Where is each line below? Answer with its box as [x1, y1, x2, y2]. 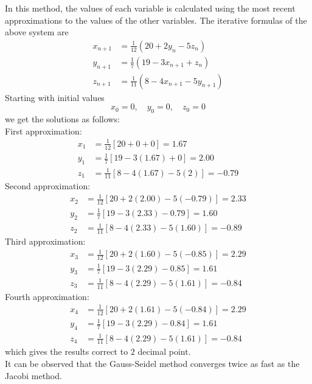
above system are [5, 26, 69, 38]
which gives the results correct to [5, 345, 128, 358]
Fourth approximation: [5, 290, 89, 302]
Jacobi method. [5, 369, 62, 382]
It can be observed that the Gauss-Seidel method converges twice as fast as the [5, 357, 300, 369]
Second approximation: [5, 180, 91, 192]
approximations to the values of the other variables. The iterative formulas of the [5, 13, 307, 26]
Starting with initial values [5, 91, 105, 103]
